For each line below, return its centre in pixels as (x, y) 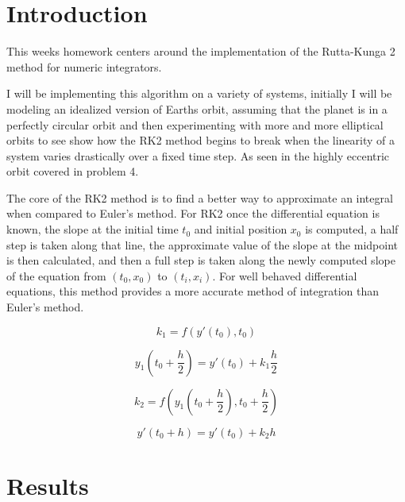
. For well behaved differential (285, 275)
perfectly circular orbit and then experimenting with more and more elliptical (195, 124)
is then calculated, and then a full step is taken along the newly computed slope (201, 260)
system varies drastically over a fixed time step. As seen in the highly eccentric (198, 155)
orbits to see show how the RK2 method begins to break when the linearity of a (201, 140)
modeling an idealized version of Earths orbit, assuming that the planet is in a (197, 108)
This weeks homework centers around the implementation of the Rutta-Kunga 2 (201, 51)
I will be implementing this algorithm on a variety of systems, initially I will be (199, 93)
